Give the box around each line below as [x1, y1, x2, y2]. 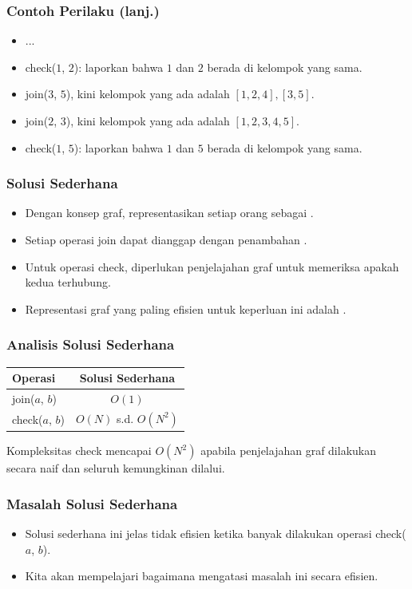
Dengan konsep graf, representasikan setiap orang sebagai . [25, 204, 314, 221]
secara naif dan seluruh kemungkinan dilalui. [6, 460, 225, 476]
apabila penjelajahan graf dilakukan [200, 442, 377, 459]
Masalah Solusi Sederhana [6, 493, 178, 513]
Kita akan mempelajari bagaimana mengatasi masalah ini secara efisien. [25, 567, 378, 584]
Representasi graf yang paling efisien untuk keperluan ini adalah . [25, 300, 347, 317]
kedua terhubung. [25, 274, 111, 291]
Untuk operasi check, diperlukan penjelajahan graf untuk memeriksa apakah [25, 258, 399, 275]
